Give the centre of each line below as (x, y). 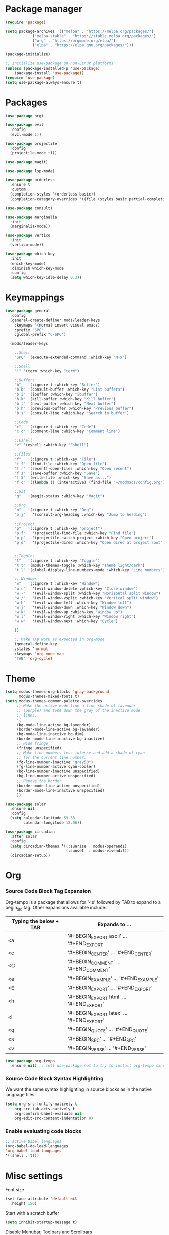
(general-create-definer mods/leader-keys (55, 320)
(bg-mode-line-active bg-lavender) (54, 725)
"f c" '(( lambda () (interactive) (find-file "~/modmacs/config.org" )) (91, 482)
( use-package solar (26, 804)
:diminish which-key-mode (37, 268)
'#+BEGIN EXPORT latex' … (98, 1014)
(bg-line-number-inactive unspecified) (58, 771)
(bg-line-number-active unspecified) (56, 776)
